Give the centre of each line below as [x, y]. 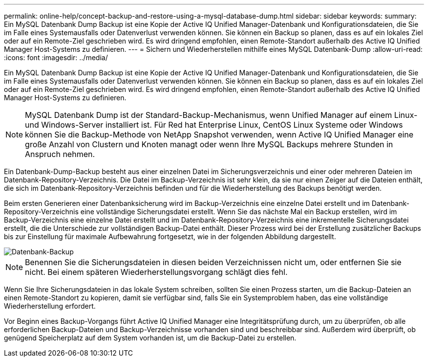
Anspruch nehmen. [60, 154]
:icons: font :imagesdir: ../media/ [56, 57]
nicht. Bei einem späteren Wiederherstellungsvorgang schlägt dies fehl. [156, 272]
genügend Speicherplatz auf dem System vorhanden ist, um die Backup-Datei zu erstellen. [150, 338]
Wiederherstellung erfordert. [50, 306]
